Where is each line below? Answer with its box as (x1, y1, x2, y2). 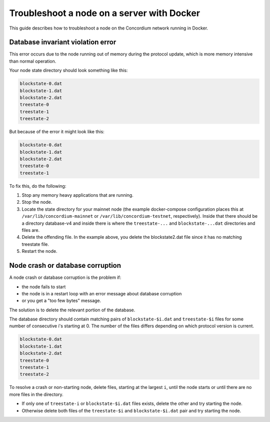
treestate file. (21, 241, 49, 247)
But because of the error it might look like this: (9, 129, 104, 135)
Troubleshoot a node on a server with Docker (9, 8, 200, 19)
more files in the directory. (9, 391, 63, 397)
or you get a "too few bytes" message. (21, 298, 101, 304)
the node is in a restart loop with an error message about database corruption (21, 290, 182, 296)
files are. (21, 227, 40, 233)
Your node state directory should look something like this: (9, 68, 128, 74)
